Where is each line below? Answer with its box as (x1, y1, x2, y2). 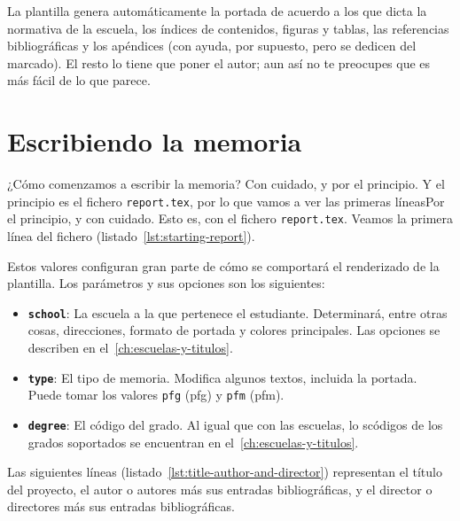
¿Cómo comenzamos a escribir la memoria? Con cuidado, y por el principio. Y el (7, 175, 445, 193)
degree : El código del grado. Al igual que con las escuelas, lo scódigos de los (27, 415, 443, 433)
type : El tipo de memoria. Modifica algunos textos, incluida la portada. (27, 368, 417, 386)
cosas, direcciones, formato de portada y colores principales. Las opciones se (27, 321, 441, 339)
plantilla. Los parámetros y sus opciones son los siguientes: (7, 274, 325, 292)
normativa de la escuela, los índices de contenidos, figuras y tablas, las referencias (7, 19, 449, 37)
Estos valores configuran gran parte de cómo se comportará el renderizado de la (7, 256, 440, 275)
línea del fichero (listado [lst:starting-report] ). (7, 227, 255, 245)
